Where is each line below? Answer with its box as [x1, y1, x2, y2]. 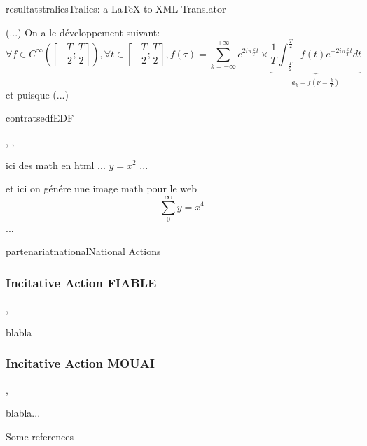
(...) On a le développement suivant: [6, 24, 160, 39]
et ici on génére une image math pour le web [6, 181, 198, 196]
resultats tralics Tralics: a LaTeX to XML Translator [6, 1, 226, 15]
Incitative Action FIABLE [6, 273, 157, 291]
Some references [6, 429, 74, 443]
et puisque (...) [6, 87, 69, 101]
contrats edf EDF [6, 110, 74, 125]
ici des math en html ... [6, 157, 106, 172]
